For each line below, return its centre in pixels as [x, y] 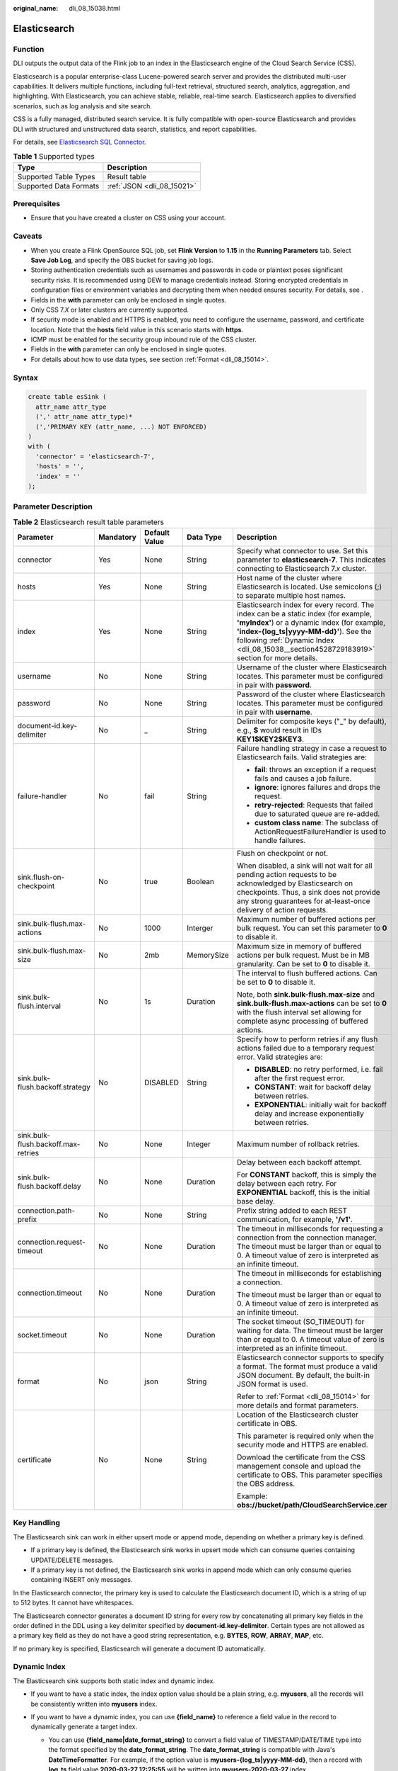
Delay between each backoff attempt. [299, 1162]
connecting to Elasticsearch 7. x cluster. [302, 569]
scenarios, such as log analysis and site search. [82, 106]
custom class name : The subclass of [317, 823]
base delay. [256, 1201]
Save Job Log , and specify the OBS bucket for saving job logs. [122, 260]
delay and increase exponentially [309, 1114]
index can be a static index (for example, [305, 614]
